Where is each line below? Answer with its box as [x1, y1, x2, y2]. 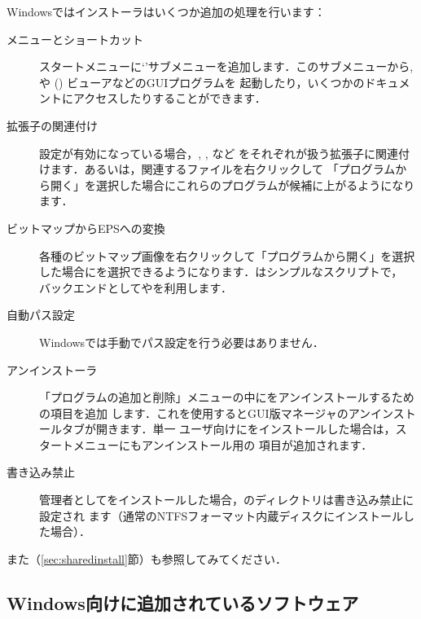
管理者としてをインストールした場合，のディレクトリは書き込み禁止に [39, 491, 414, 508]
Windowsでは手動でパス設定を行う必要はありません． [39, 333, 324, 350]
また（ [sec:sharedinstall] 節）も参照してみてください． [7, 550, 287, 567]
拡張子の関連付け [7, 116, 98, 134]
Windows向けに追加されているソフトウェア [7, 590, 359, 615]
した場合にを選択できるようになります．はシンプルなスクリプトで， [39, 263, 403, 280]
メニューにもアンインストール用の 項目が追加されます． [72, 436, 373, 453]
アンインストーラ [7, 361, 98, 378]
